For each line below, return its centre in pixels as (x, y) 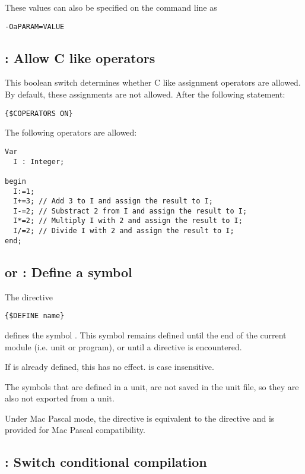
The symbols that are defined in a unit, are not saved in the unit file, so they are (152, 386)
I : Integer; (39, 161)
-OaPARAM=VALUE (35, 26)
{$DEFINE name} (35, 316)
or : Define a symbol (69, 271)
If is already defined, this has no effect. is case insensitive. (109, 367)
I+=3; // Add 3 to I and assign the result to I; (113, 201)
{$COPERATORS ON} (39, 113)
